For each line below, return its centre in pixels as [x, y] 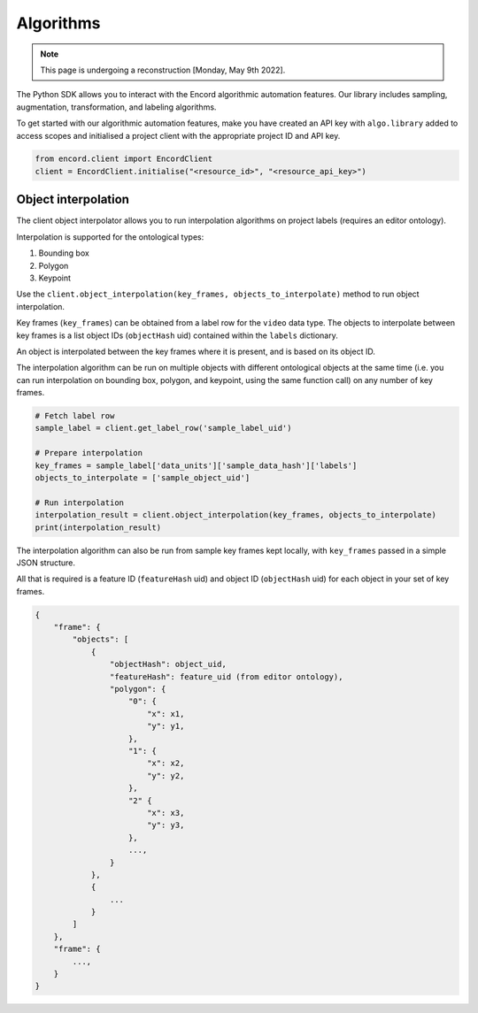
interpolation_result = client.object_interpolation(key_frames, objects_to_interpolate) [236, 515]
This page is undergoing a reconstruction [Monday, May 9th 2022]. [163, 70]
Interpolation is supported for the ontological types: [110, 237]
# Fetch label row [75, 416]
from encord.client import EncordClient [123, 159]
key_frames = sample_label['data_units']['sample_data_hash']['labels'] [196, 465]
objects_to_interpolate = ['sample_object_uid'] [143, 478]
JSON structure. [46, 563]
